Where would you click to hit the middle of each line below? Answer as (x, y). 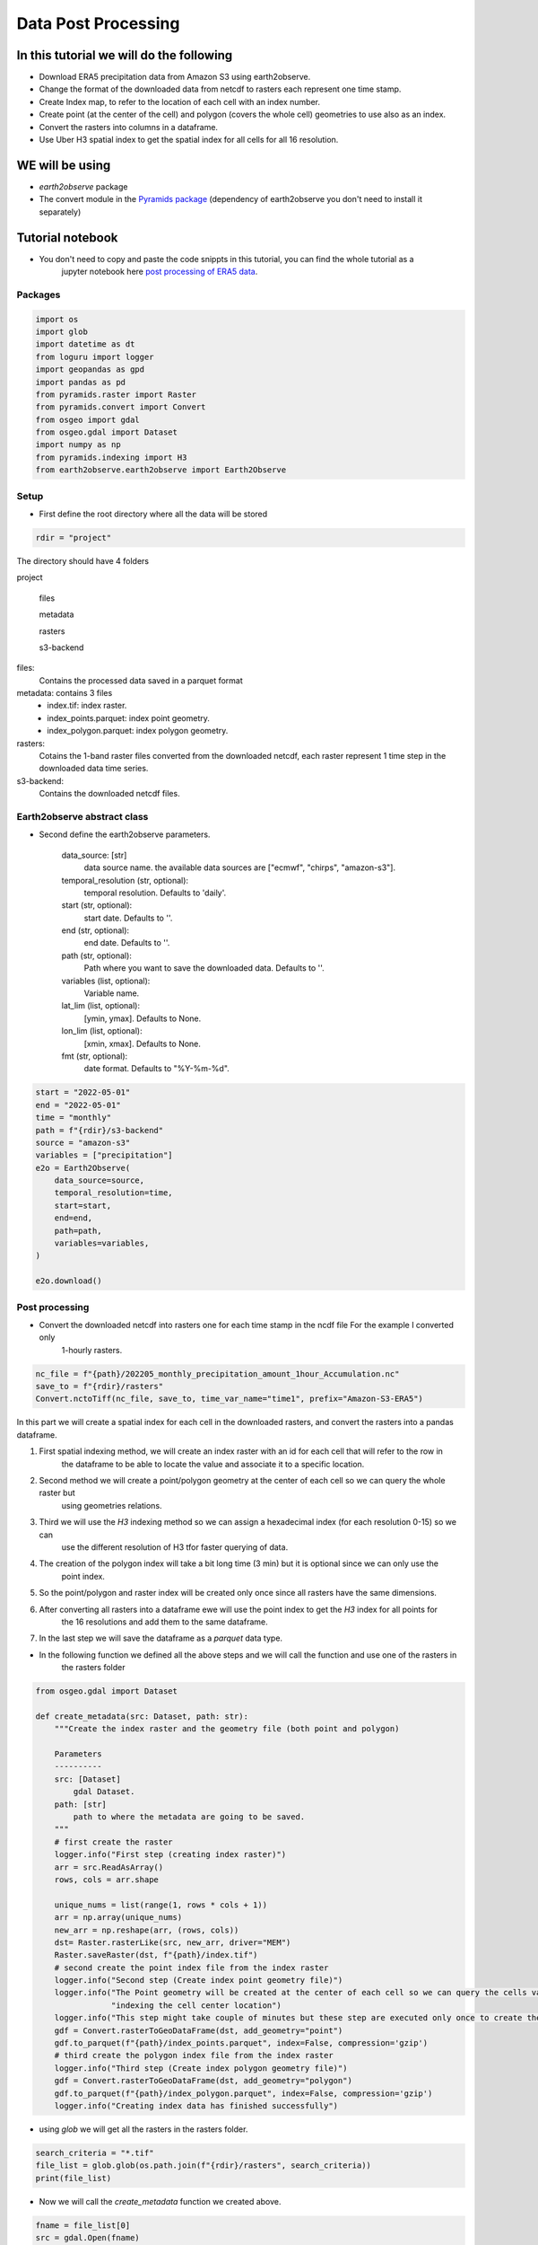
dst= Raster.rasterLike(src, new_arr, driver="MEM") (173, 1942)
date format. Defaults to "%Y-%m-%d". (157, 1069)
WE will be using (64, 165)
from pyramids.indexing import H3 (111, 457)
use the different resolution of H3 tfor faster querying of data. (175, 1547)
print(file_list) (74, 2178)
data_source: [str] (94, 855)
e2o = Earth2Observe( (83, 1168)
